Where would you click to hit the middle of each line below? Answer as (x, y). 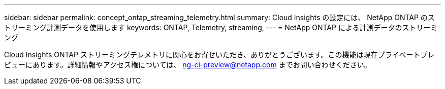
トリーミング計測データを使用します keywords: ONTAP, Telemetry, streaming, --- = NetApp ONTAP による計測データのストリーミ (221, 27)
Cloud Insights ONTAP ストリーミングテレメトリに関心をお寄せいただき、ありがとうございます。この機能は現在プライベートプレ (219, 55)
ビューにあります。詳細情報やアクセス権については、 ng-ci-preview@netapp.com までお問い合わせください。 (188, 65)
